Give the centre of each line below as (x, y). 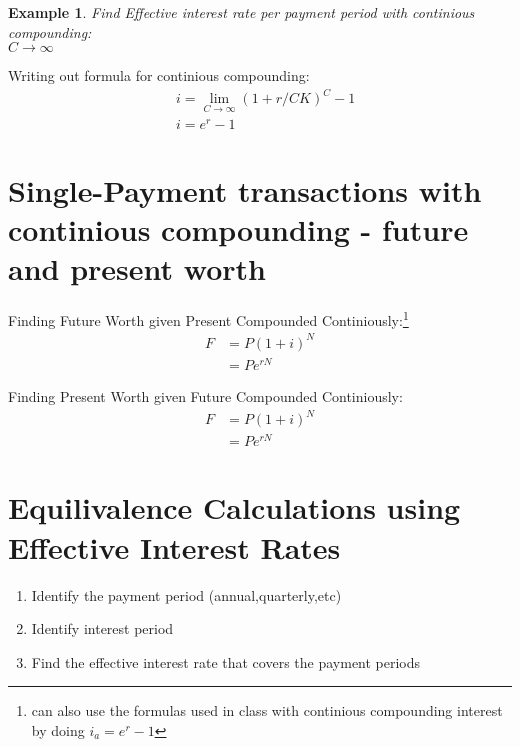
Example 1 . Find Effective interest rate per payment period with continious (241, 12)
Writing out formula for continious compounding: (159, 75)
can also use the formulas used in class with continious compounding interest (267, 710)
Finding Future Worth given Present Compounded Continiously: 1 (208, 318)
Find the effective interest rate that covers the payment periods (226, 661)
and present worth (137, 268)
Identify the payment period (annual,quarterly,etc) (186, 594)
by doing (58, 729)
